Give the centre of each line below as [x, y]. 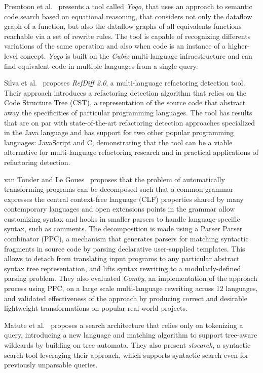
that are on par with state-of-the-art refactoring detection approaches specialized [130, 122]
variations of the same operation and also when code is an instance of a [115, 46]
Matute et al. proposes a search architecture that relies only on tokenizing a [124, 325]
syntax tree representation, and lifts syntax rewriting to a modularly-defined [123, 268]
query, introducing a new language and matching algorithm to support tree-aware [131, 335]
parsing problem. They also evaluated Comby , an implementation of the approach [131, 278]
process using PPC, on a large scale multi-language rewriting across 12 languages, [131, 288]
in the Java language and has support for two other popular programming [119, 132]
